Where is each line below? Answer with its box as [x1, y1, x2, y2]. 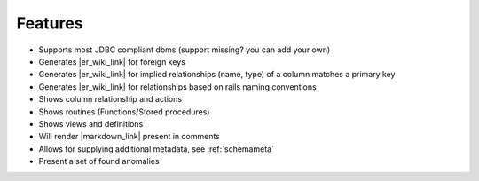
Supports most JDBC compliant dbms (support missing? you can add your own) [38, 44, 331, 55]
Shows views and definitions [38, 118, 144, 129]
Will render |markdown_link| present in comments [38, 131, 221, 142]
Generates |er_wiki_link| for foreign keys [38, 56, 186, 67]
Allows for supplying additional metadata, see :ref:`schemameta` [38, 143, 275, 154]
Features [16, 13, 83, 33]
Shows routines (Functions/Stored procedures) [38, 106, 210, 117]
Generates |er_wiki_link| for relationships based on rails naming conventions [38, 81, 317, 92]
